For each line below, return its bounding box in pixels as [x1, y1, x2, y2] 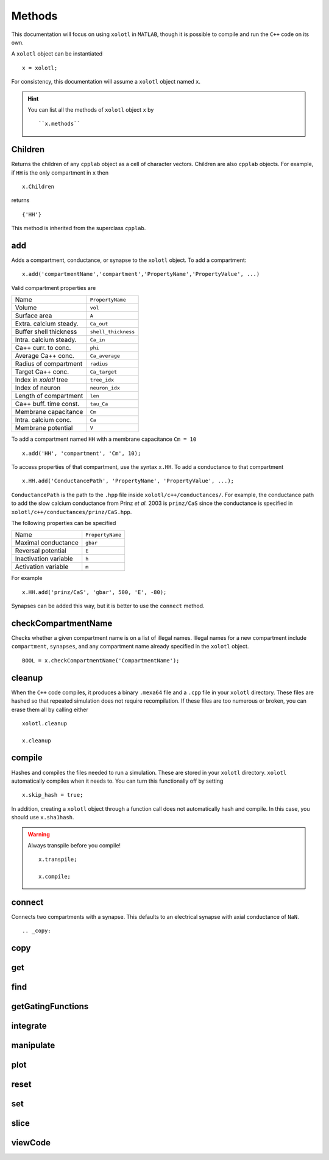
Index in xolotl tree [15, 375, 68, 384]
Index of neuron [15, 383, 61, 392]
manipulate [11, 1040, 55, 1051]
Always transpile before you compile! [27, 841, 121, 849]
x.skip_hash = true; [22, 791, 83, 799]
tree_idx [90, 376, 115, 383]
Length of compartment [15, 391, 83, 400]
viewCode [11, 1137, 51, 1148]
